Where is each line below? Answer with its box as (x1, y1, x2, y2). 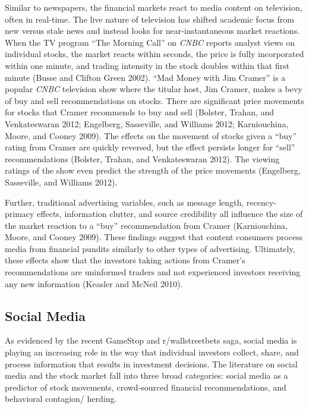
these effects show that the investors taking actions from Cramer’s (5, 254, 245, 266)
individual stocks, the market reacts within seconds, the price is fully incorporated (5, 48, 304, 60)
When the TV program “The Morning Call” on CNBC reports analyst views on (5, 36, 295, 48)
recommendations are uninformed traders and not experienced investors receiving (5, 266, 301, 278)
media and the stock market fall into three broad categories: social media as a (5, 369, 288, 382)
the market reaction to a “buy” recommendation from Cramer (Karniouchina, (5, 219, 288, 231)
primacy (5, 207, 34, 220)
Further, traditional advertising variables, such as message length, (5, 196, 244, 208)
